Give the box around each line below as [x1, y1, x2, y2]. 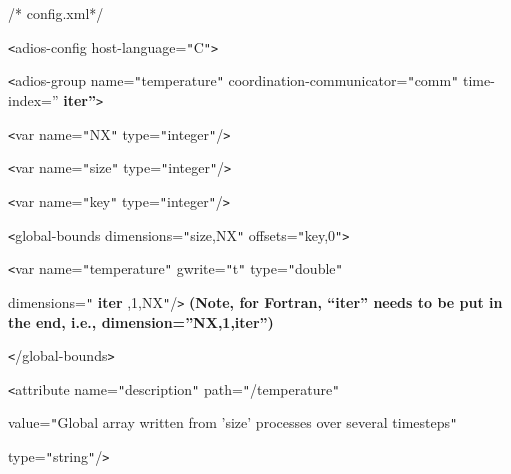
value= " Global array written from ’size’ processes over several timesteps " [8, 412, 458, 433]
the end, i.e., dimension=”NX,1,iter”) [8, 311, 274, 332]
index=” [8, 89, 59, 110]
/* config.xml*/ [8, 3, 104, 23]
